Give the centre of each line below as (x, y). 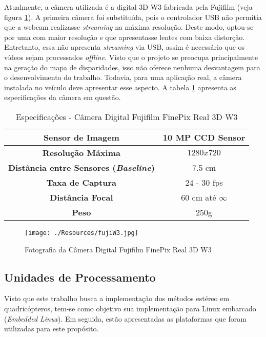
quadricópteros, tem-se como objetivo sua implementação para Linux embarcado (130, 308)
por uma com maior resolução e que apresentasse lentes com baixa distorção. (125, 37)
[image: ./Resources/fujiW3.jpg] (81, 233)
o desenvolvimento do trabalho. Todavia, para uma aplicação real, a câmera (123, 77)
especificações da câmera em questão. (63, 97)
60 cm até (199, 197)
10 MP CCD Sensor (204, 137)
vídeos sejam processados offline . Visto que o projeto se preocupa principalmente (131, 57)
